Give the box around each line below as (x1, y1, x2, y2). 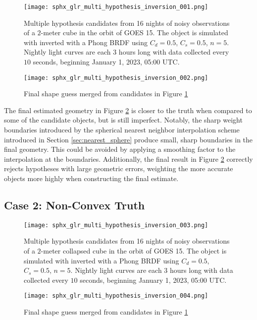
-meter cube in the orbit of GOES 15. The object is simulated (41, 27, 228, 38)
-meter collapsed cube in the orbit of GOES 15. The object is (41, 246, 227, 256)
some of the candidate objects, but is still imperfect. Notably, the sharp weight (4, 115, 243, 125)
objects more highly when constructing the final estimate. (4, 173, 179, 184)
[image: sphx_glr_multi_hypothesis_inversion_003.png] (24, 221, 208, 229)
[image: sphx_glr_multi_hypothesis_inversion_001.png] (24, 3, 208, 10)
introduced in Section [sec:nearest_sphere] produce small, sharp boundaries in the (4, 134, 253, 144)
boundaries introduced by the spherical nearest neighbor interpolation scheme (4, 125, 240, 135)
